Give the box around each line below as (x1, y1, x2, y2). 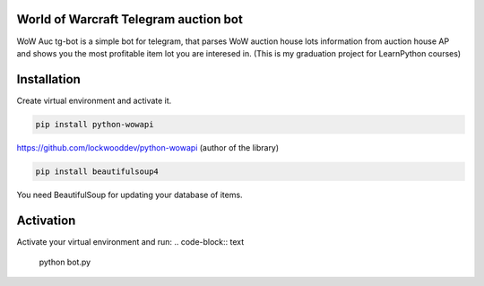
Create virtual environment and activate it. (16, 95, 172, 106)
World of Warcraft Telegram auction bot (16, 12, 244, 27)
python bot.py (39, 256, 91, 268)
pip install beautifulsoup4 (35, 166, 159, 177)
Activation (16, 212, 76, 228)
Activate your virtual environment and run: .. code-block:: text (16, 236, 245, 247)
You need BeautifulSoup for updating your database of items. (16, 189, 243, 200)
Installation (16, 72, 81, 87)
